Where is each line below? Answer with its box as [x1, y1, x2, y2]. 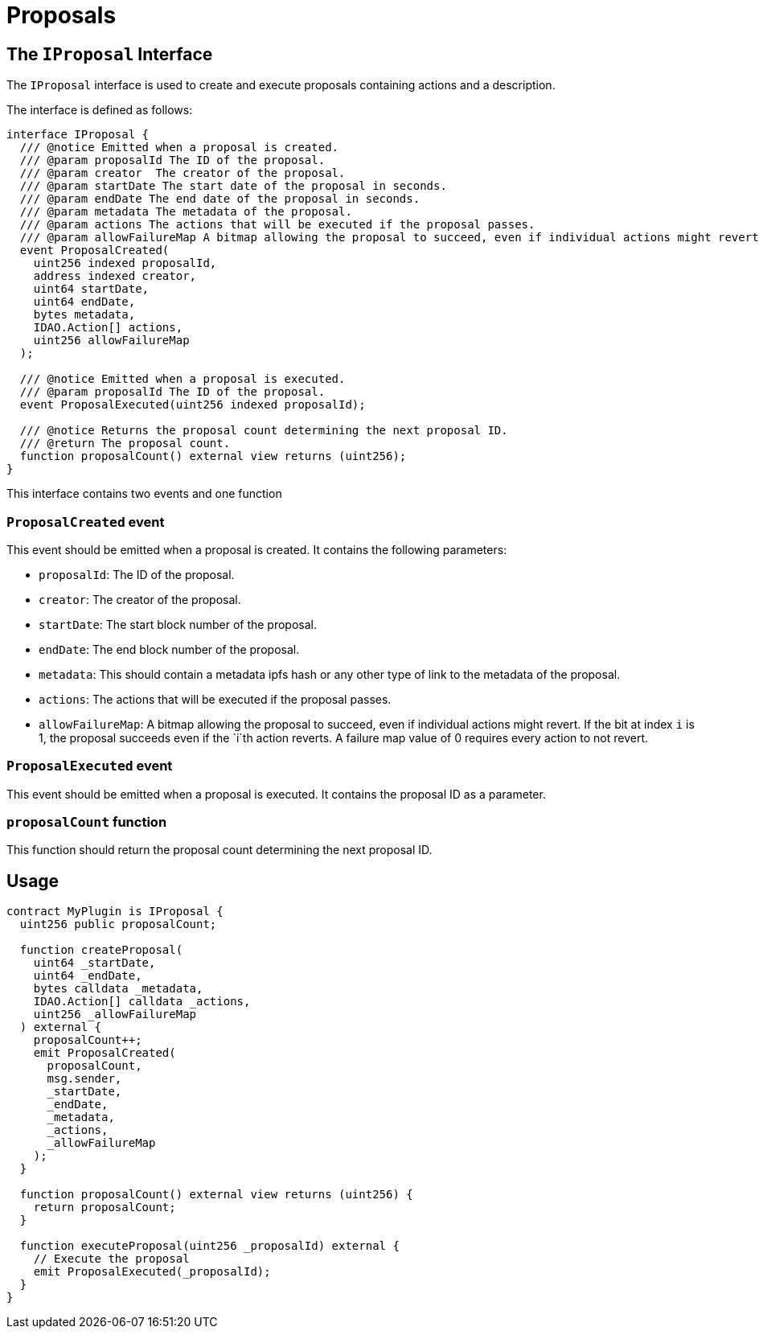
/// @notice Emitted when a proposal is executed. [19, 372, 346, 386]
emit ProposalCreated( [33, 1046, 176, 1060]
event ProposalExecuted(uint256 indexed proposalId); [19, 398, 366, 412]
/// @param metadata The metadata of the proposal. [19, 205, 352, 219]
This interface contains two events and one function [6, 487, 282, 501]
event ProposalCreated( [19, 244, 170, 257]
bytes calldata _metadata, [33, 982, 203, 996]
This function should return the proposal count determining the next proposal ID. [6, 843, 433, 857]
